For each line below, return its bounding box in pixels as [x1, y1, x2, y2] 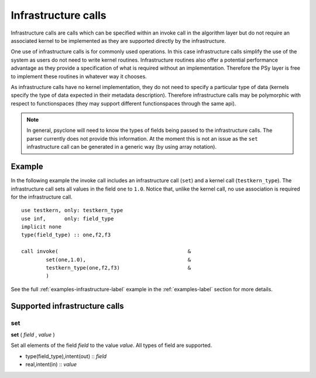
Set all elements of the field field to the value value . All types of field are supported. [11, 342, 212, 349]
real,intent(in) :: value [25, 361, 77, 368]
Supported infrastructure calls [11, 301, 124, 311]
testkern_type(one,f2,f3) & [46, 264, 191, 271]
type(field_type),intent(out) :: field [25, 352, 107, 360]
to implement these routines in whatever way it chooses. [11, 73, 147, 80]
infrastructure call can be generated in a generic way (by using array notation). [26, 144, 217, 151]
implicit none [21, 223, 61, 230]
